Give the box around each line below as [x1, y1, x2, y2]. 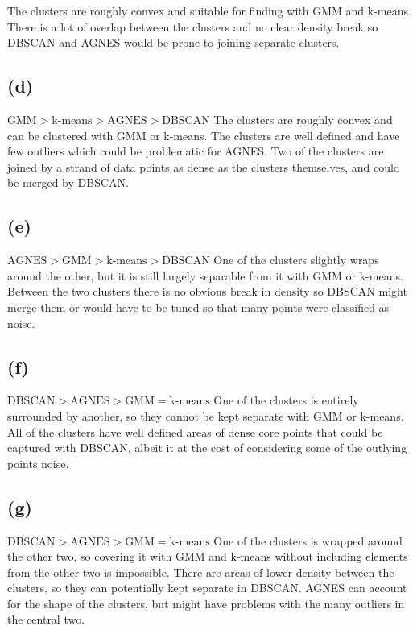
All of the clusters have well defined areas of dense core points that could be [7, 423, 383, 440]
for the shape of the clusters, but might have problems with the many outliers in [7, 595, 405, 611]
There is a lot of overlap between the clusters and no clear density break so [7, 18, 378, 35]
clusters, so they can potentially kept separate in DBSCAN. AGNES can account [7, 579, 407, 596]
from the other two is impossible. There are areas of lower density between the [7, 563, 394, 580]
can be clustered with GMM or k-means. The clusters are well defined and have [7, 126, 400, 143]
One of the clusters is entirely [213, 392, 359, 408]
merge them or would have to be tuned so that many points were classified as [7, 298, 390, 315]
